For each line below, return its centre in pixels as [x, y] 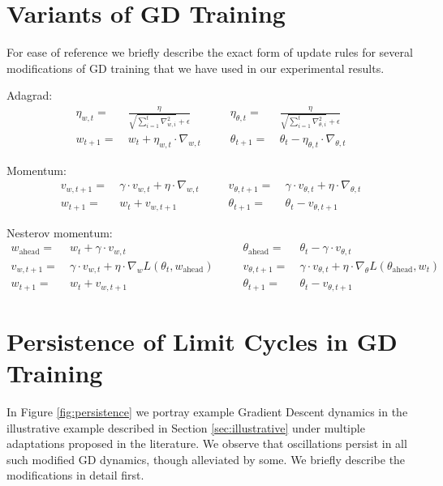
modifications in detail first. [75, 475]
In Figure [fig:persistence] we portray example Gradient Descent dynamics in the [207, 412]
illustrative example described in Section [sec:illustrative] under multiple [186, 427]
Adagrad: [30, 95]
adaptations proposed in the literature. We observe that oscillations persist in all [207, 443]
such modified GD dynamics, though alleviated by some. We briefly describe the [206, 459]
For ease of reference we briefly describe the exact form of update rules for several [210, 52]
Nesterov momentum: [60, 232]
